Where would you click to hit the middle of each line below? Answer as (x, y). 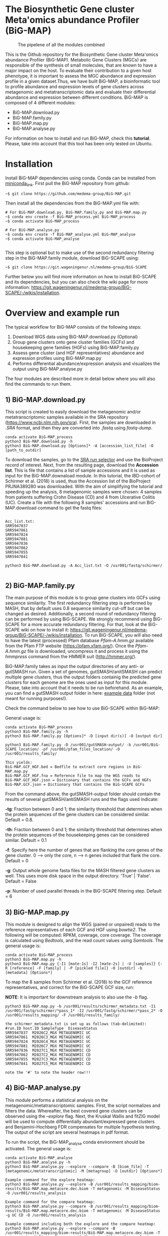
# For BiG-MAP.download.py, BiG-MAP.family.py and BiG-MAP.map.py (76, 212)
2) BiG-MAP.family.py (40, 585)
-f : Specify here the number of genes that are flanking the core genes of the (84, 850)
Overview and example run (62, 313)
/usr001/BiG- (147, 745)
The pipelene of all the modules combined (61, 44)
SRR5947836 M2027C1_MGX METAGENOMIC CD (48, 1050)
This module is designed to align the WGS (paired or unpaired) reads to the (83, 924)
